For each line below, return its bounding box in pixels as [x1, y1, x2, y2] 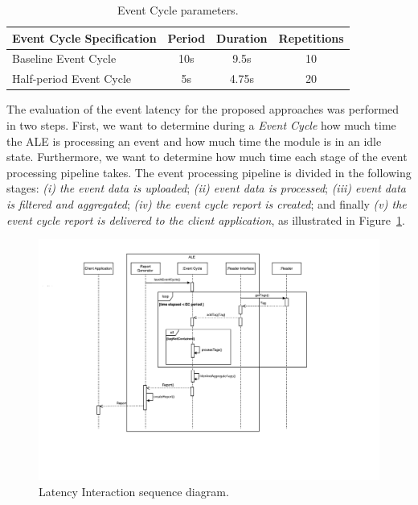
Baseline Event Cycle [12, 50, 117, 67]
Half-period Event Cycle [12, 70, 132, 87]
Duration [216, 29, 268, 46]
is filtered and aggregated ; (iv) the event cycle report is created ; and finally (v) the [6, 195, 407, 212]
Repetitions [278, 29, 344, 46]
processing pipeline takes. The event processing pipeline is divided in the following [6, 164, 412, 180]
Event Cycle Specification [12, 29, 157, 46]
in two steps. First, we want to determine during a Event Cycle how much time [6, 116, 396, 133]
